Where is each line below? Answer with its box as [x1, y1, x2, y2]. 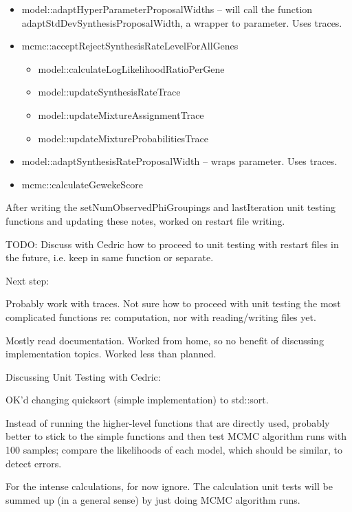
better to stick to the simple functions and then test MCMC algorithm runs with [5, 429, 346, 443]
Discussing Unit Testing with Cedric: [5, 369, 161, 383]
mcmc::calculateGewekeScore [21, 177, 144, 191]
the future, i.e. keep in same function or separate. [5, 250, 214, 265]
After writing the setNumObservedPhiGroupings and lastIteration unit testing [5, 200, 336, 214]
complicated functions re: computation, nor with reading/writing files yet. [5, 309, 316, 324]
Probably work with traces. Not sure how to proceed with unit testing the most [5, 296, 341, 311]
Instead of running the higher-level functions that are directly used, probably [5, 415, 330, 430]
